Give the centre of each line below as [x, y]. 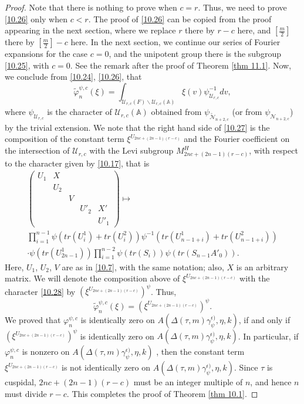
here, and [254, 30]
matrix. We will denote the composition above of [92, 278]
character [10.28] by [40, 291]
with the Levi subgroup [131, 150]
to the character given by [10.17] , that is [77, 163]
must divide [26, 393]
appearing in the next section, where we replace [90, 30]
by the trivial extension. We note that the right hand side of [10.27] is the [137, 127]
